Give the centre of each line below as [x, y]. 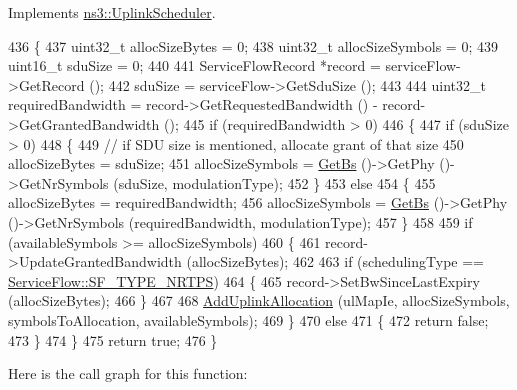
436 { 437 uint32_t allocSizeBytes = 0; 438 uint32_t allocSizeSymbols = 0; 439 [253, 45]
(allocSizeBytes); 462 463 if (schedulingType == [335, 261]
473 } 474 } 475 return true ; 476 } [113, 339]
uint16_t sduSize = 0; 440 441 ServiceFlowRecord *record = [194, 65]
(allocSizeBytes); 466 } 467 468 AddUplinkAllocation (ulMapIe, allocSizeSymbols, [259, 300]
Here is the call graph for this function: [128, 373]
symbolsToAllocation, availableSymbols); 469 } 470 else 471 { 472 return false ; [248, 319]
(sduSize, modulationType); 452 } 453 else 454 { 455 [274, 182]
